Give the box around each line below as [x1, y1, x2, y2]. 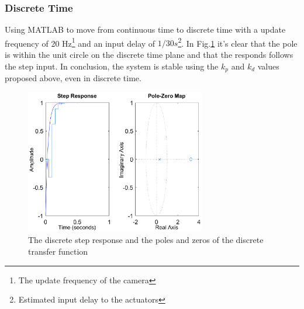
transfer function [28, 245, 88, 257]
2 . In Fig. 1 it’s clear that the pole [178, 35, 298, 49]
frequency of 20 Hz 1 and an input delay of [5, 35, 156, 49]
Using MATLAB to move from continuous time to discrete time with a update [5, 23, 286, 36]
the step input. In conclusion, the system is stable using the [5, 60, 219, 72]
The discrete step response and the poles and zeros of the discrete [28, 234, 264, 246]
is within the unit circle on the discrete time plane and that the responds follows [5, 48, 293, 61]
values [257, 60, 279, 72]
